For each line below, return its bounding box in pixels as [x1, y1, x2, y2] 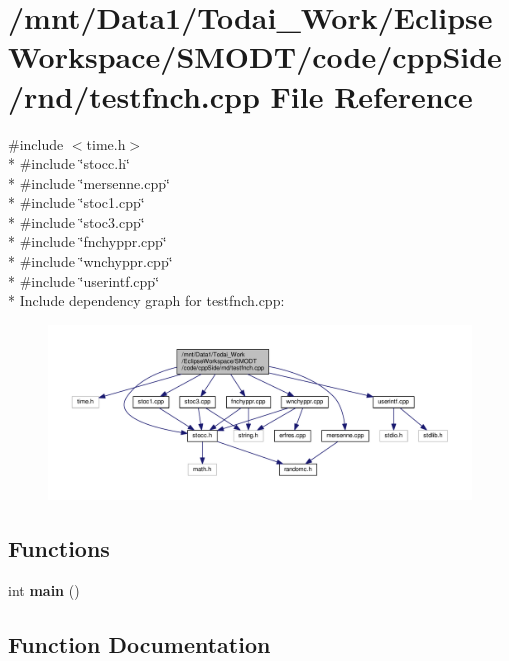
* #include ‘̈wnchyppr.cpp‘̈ [8, 251, 173, 272]
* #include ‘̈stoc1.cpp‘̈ [8, 192, 145, 213]
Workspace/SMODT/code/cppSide [8, 36, 502, 77]
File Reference [270, 75, 473, 116]
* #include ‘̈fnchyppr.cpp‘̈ [8, 231, 167, 252]
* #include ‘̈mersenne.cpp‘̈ [8, 172, 170, 193]
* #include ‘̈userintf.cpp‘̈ [8, 270, 160, 291]
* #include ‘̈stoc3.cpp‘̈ [8, 211, 145, 232]
